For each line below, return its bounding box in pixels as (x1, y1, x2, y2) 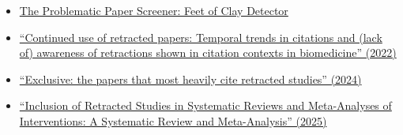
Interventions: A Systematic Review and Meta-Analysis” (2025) (19, 112, 327, 129)
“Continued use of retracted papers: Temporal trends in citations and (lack (19, 28, 382, 45)
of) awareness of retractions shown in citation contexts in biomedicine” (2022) (19, 44, 397, 61)
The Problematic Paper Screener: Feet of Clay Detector (19, 2, 288, 18)
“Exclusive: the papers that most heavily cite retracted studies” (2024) (19, 70, 362, 87)
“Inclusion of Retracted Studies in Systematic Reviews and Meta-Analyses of (19, 97, 392, 114)
